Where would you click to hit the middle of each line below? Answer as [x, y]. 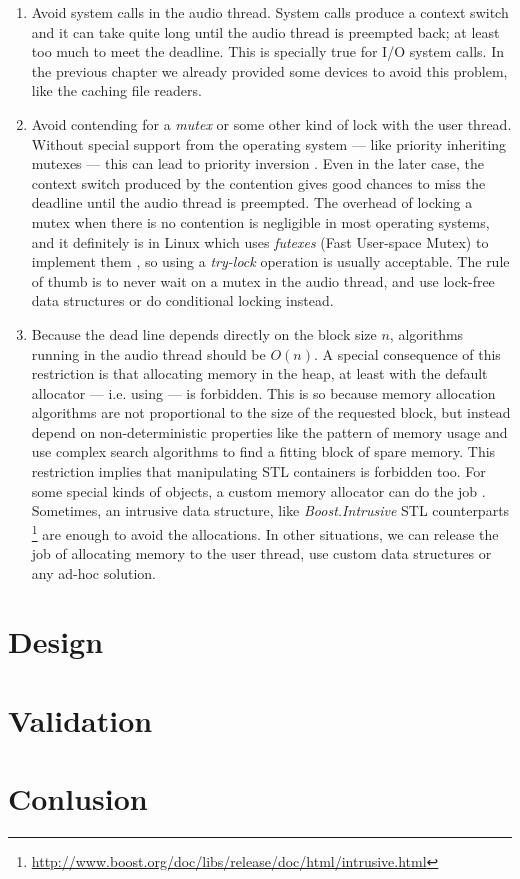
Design [56, 641]
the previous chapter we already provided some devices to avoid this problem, [269, 70]
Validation [80, 719]
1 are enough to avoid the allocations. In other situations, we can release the [265, 532]
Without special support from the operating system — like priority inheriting [269, 143]
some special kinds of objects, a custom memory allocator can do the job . [258, 490]
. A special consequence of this [407, 353]
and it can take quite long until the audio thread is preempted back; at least [265, 31]
